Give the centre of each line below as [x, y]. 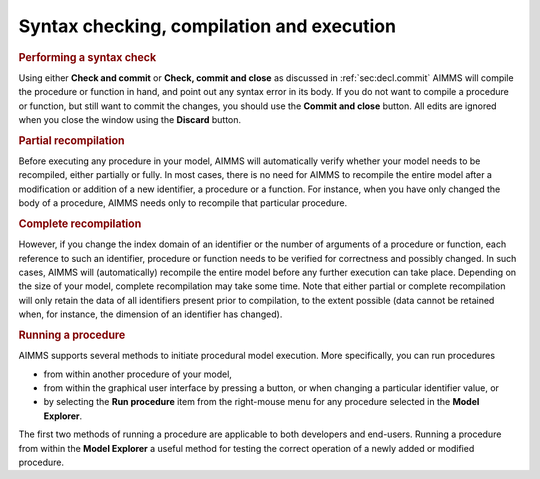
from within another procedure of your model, [137, 374]
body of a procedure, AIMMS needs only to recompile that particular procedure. [183, 203]
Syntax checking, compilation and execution [207, 26]
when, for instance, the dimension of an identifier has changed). [150, 314]
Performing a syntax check [87, 57]
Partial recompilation [71, 140]
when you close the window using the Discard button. [130, 119]
